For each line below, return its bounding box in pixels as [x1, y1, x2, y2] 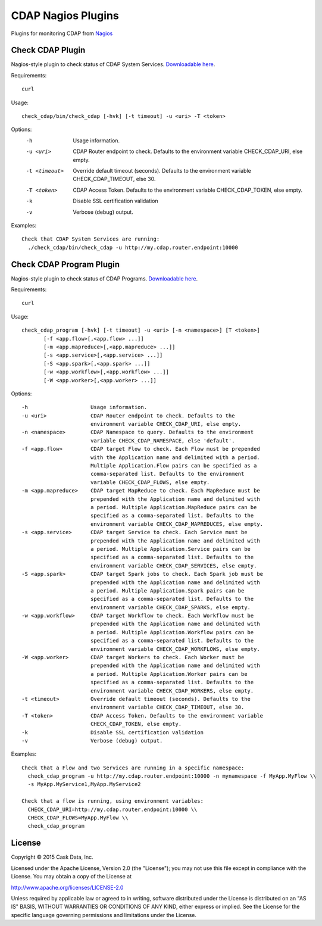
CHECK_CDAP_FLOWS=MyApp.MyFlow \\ [27, 815, 129, 821]
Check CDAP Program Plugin [11, 259, 120, 269]
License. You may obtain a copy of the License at [11, 873, 132, 880]
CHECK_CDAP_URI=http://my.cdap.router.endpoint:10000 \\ [27, 806, 198, 813]
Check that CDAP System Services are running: [21, 236, 160, 242]
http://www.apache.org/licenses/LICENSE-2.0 [11, 884, 124, 891]
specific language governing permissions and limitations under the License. [11, 911, 196, 918]
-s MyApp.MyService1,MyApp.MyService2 [27, 781, 141, 788]
